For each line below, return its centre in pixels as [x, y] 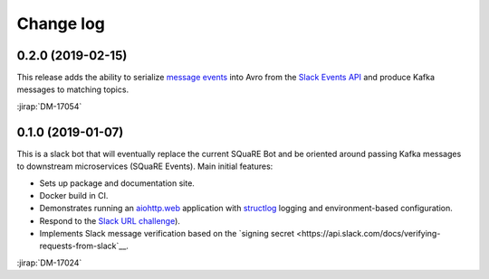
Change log [61, 23]
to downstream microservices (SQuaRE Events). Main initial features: [145, 166]
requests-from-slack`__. [84, 246]
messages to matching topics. [73, 89]
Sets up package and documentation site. [117, 183]
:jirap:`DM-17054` [49, 106]
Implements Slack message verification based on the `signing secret [167, 234]
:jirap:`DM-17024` [49, 263]
